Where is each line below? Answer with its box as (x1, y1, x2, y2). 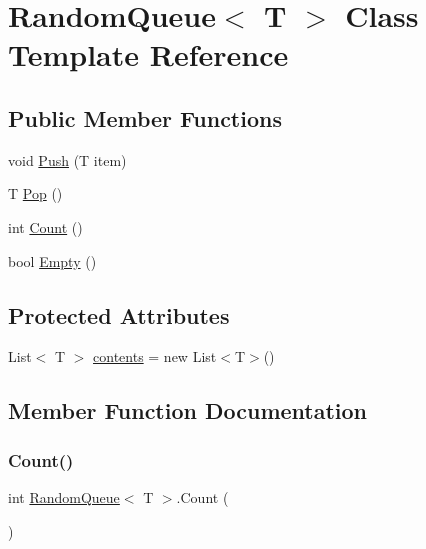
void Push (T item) (8, 149, 127, 170)
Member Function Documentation (8, 395, 368, 426)
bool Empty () (8, 250, 97, 271)
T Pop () (8, 183, 63, 204)
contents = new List (93, 346, 217, 367)
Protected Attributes (8, 299, 230, 330)
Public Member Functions (8, 102, 282, 133)
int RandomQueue (8, 486, 120, 507)
